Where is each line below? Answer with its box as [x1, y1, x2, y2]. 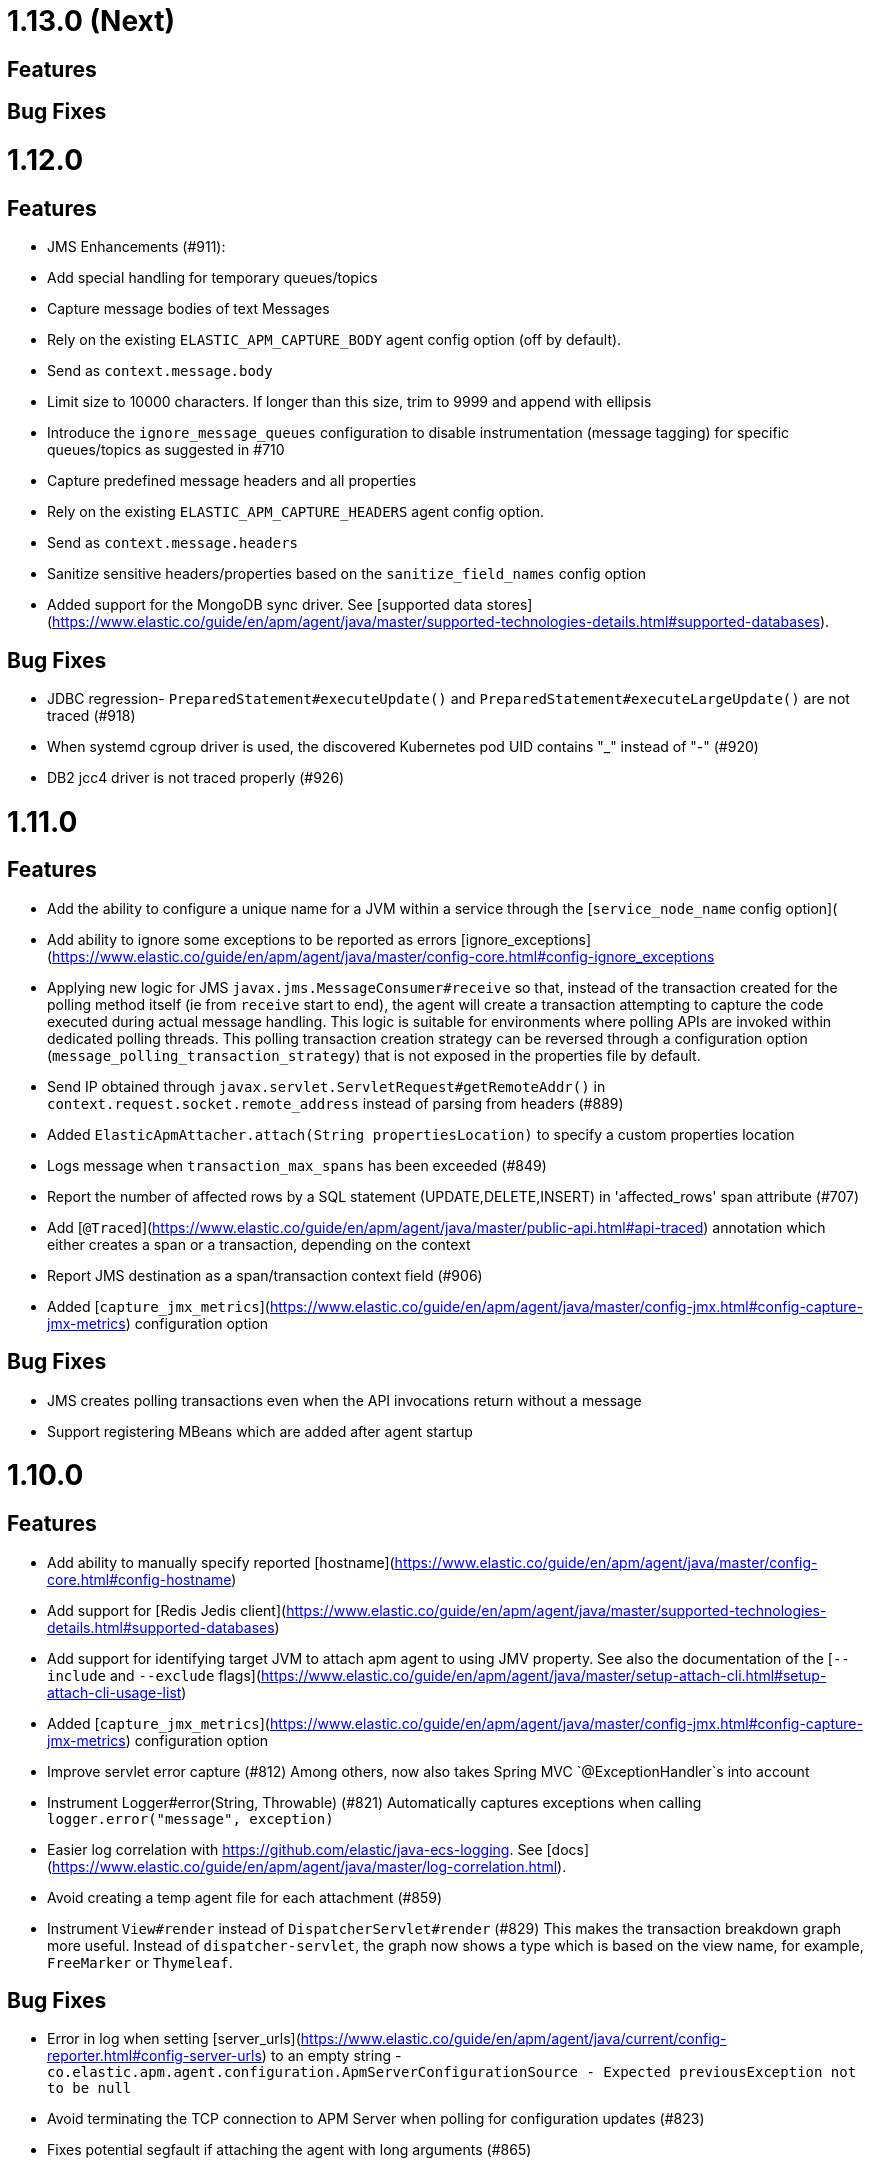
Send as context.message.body [47, 362, 273, 380]
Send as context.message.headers [47, 534, 298, 552]
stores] [486, 596, 533, 614]
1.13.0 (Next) [7, 4, 175, 38]
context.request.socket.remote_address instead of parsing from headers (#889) [47, 1094, 624, 1112]
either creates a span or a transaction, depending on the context [47, 1235, 471, 1253]
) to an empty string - [261, 2047, 402, 2065]
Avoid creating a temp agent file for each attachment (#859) [47, 1888, 443, 1906]
